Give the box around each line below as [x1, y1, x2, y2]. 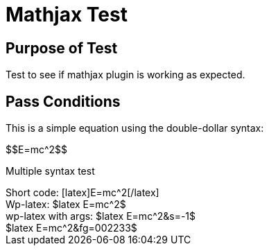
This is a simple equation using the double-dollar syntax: [6, 122, 264, 135]
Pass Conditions [6, 92, 121, 110]
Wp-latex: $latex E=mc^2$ [6, 198, 126, 211]
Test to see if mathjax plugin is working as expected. [6, 69, 245, 81]
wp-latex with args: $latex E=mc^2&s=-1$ [6, 210, 196, 223]
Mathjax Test [6, 3, 128, 26]
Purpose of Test [6, 39, 118, 57]
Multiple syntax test [6, 165, 95, 178]
